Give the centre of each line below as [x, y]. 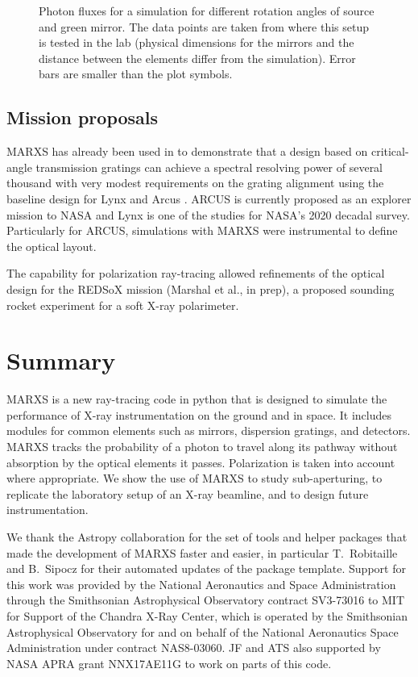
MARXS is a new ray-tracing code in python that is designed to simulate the [197, 399]
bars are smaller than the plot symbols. [136, 74]
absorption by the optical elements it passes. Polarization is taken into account [201, 462]
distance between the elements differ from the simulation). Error [197, 58]
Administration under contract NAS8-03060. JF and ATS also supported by [194, 648]
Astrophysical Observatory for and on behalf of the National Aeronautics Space [203, 631]
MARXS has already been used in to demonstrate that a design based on [187, 151]
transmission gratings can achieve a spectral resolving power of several [209, 167]
